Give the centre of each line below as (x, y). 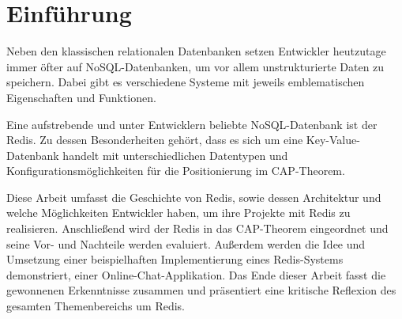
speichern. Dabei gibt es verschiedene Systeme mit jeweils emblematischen (186, 82)
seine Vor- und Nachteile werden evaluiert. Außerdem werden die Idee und (186, 243)
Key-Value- (333, 140)
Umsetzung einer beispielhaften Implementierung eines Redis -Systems (175, 259)
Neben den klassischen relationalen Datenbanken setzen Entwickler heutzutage (196, 51)
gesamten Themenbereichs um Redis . (96, 306)
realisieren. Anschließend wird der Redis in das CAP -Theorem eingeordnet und (197, 228)
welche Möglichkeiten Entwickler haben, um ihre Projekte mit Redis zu (178, 213)
